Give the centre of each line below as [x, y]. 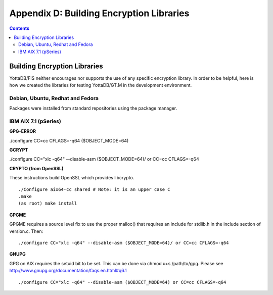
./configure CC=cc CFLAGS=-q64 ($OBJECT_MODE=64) [69, 140]
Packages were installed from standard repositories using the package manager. [93, 108]
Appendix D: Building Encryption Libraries [99, 13]
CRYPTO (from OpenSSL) [36, 168]
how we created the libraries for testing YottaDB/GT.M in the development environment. [101, 85]
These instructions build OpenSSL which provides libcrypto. [72, 178]
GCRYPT [19, 150]
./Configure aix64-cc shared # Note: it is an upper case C [94, 189]
